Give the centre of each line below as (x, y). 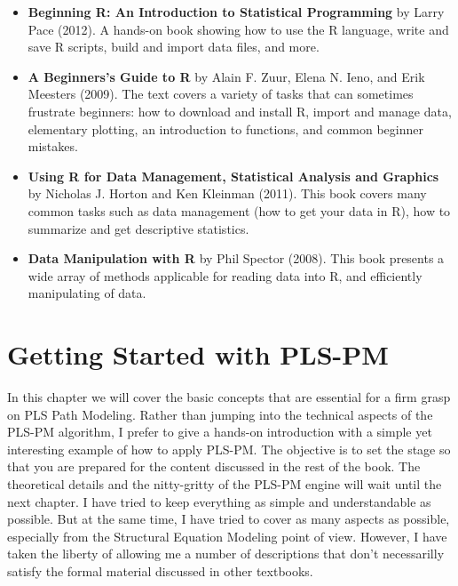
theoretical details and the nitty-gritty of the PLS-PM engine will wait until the (225, 484)
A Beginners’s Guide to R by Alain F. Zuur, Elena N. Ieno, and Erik (226, 76)
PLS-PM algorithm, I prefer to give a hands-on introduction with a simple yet (220, 432)
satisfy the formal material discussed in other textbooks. (160, 570)
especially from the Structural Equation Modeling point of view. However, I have (227, 536)
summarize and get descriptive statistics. (138, 228)
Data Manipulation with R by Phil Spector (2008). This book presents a (236, 258)
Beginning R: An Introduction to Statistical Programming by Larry (236, 12)
